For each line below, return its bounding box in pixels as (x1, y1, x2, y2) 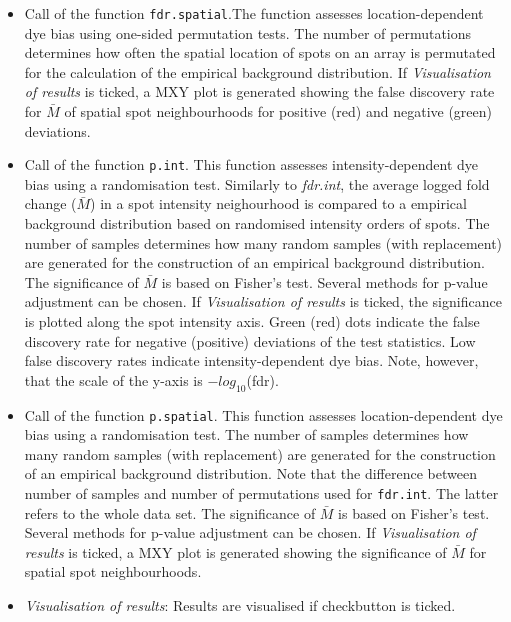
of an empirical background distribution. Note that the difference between (24, 463, 477, 484)
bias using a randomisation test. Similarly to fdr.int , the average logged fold (24, 173, 490, 194)
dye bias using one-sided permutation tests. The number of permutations (24, 22, 472, 43)
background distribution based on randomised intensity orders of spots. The (24, 213, 490, 234)
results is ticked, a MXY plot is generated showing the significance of (24, 541, 447, 562)
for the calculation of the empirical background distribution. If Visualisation (24, 61, 491, 82)
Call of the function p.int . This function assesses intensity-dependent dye (24, 154, 479, 175)
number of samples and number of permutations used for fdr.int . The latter (24, 483, 499, 504)
